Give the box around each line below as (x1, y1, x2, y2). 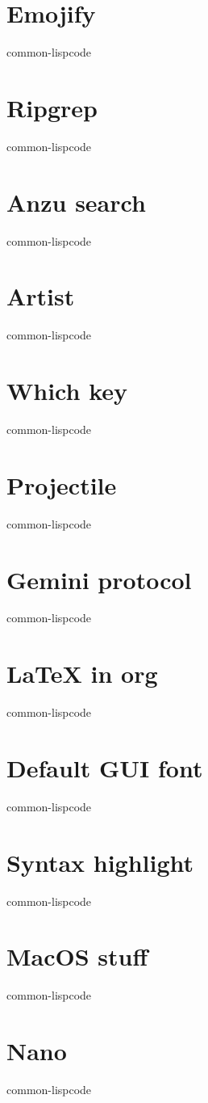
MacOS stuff (6, 940, 148, 973)
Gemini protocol (6, 562, 192, 596)
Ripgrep (6, 91, 98, 124)
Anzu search (6, 185, 146, 218)
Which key (6, 374, 127, 407)
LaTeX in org (6, 657, 158, 690)
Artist (6, 280, 75, 313)
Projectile (6, 468, 117, 501)
